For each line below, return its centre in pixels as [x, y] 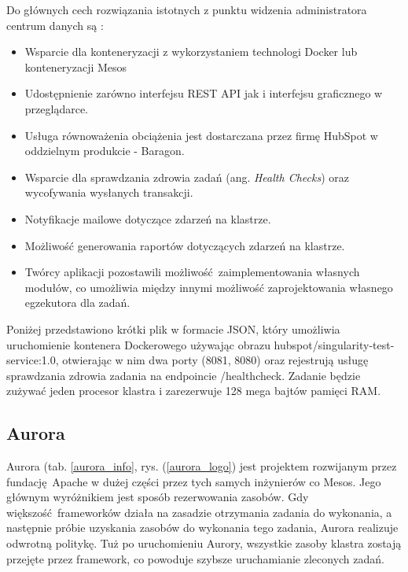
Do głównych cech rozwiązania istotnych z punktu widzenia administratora [187, 9]
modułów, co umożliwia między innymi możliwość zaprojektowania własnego [209, 287]
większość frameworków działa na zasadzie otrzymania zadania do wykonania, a [199, 512]
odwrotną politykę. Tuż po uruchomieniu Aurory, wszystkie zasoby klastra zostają [204, 543]
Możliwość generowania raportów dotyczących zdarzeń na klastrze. [185, 245]
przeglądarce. [56, 108]
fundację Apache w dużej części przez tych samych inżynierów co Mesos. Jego [194, 481]
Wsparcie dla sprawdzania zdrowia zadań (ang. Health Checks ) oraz [187, 177]
